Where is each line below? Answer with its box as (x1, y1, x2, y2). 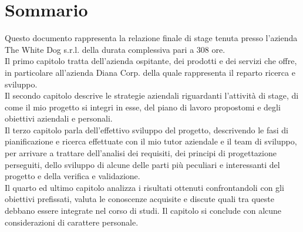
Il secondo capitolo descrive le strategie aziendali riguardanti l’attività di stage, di (5, 89, 299, 102)
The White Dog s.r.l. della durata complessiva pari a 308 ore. (5, 43, 225, 55)
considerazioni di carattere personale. (5, 216, 139, 228)
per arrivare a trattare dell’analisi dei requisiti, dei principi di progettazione (5, 147, 277, 159)
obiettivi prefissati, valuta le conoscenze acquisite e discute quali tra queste (5, 193, 275, 205)
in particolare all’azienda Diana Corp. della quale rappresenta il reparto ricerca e (5, 66, 295, 78)
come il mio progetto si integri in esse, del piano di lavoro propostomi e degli (5, 100, 281, 113)
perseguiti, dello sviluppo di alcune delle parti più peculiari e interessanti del (5, 158, 280, 170)
